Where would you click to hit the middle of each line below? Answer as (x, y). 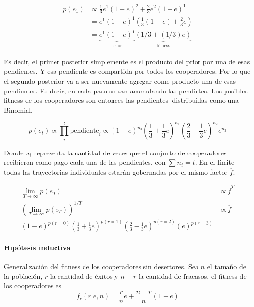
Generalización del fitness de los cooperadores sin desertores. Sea (101, 266)
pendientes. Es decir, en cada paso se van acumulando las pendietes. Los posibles (126, 90)
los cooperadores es (33, 286)
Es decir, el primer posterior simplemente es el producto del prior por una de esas (127, 61)
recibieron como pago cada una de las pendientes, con (85, 162)
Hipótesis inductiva (37, 247)
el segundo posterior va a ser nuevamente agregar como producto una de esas (120, 81)
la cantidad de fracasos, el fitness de (192, 276)
